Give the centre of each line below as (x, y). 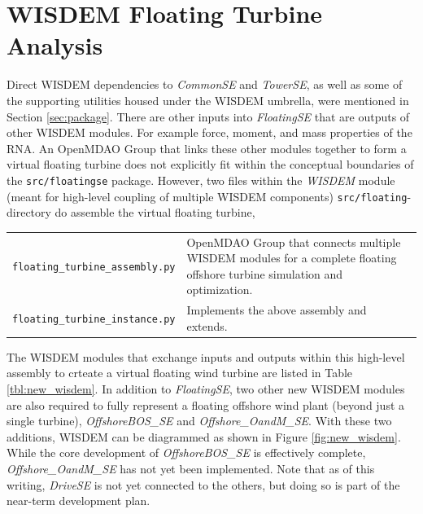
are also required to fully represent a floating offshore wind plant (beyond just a (206, 404)
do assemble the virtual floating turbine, (155, 212)
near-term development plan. (78, 501)
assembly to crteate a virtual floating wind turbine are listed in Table (180, 373)
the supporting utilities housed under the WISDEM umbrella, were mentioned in (208, 100)
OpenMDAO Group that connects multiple (294, 242)
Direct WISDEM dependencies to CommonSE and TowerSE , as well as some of (205, 84)
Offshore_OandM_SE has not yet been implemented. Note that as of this (191, 468)
